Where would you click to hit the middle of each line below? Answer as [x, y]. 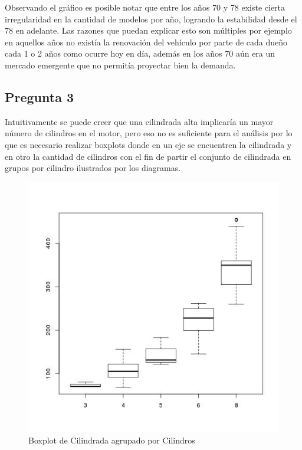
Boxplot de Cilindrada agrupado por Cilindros [112, 440]
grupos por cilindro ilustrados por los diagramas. [93, 168]
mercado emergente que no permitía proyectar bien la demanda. [120, 65]
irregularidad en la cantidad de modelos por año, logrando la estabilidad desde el [151, 19]
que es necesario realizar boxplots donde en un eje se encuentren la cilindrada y [148, 144]
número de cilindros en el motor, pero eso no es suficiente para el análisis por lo [149, 133]
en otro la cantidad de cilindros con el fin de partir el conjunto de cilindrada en [148, 156]
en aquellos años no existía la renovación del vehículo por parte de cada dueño [146, 42]
